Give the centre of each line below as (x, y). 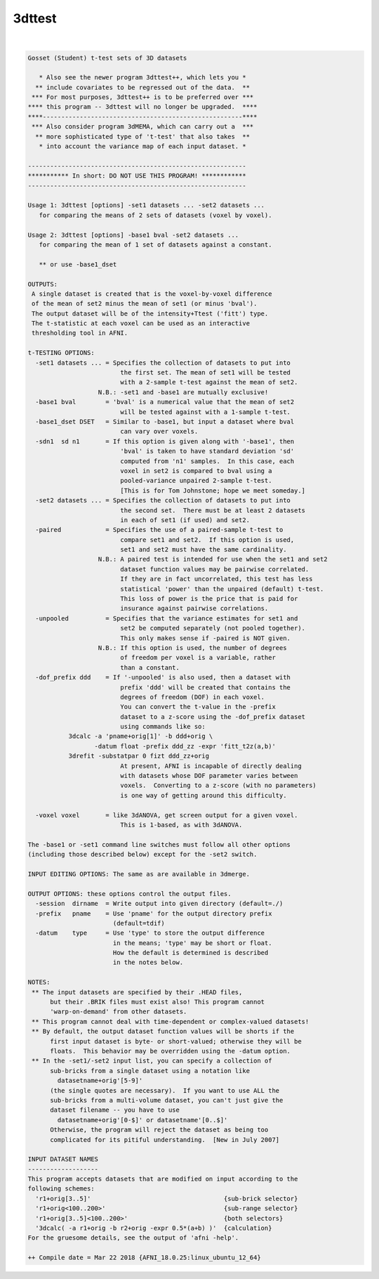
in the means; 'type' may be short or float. (192, 943)
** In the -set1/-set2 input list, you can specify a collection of (152, 1061)
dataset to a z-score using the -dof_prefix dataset (213, 716)
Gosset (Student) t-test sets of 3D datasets (107, 58)
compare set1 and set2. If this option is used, (207, 540)
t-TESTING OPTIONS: (61, 353)
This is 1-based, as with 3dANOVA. (181, 825)
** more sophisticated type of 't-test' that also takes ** (143, 136)
